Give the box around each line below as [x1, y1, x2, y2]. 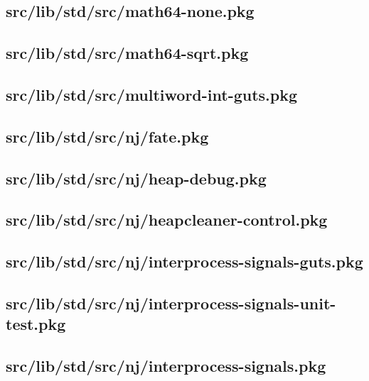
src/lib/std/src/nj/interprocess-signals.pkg [6, 355, 326, 377]
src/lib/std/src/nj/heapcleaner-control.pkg [6, 209, 328, 231]
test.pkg [6, 313, 66, 335]
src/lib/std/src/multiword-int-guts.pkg [6, 83, 298, 105]
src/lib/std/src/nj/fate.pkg [6, 125, 209, 147]
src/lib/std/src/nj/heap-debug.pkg [6, 167, 267, 189]
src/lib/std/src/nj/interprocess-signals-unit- [6, 292, 336, 314]
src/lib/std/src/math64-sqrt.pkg [6, 42, 249, 64]
